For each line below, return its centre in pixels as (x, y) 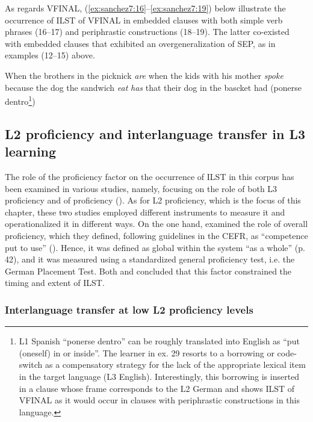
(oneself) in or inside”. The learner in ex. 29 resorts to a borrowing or (147, 352)
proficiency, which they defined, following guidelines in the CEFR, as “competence (156, 235)
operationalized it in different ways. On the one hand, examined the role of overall (156, 224)
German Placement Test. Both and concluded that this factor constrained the (148, 271)
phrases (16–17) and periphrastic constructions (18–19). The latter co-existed (147, 32)
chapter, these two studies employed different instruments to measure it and (145, 212)
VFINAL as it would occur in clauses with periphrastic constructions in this (159, 400)
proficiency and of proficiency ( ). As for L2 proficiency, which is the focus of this (153, 200)
